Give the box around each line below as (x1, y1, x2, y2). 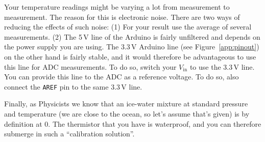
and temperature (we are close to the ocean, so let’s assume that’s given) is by (4, 108, 250, 119)
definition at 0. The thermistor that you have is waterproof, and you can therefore (4, 118, 261, 129)
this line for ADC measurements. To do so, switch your (4, 61, 177, 72)
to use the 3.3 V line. (189, 61, 255, 72)
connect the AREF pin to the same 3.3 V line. (4, 81, 142, 92)
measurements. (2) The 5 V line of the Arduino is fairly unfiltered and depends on (4, 31, 260, 42)
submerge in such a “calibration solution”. (4, 128, 135, 139)
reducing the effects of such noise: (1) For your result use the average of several (4, 21, 252, 32)
